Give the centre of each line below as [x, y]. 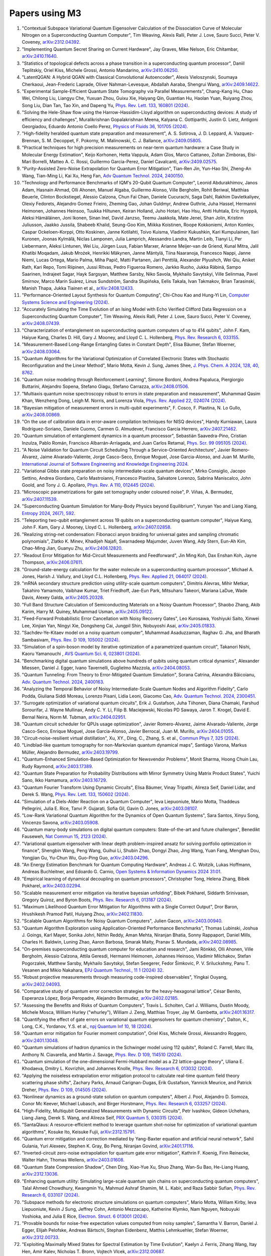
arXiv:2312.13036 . [40, 1174]
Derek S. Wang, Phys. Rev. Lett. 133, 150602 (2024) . [76, 794]
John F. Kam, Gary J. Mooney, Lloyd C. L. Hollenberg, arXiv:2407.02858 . [97, 527]
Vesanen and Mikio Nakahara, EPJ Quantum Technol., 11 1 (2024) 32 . [93, 970]
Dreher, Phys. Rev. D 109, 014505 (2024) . [64, 1090]
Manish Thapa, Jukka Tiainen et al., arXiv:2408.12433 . [78, 288]
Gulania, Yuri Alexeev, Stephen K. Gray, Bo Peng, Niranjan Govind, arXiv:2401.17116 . [108, 1146]
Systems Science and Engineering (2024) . [65, 302]
